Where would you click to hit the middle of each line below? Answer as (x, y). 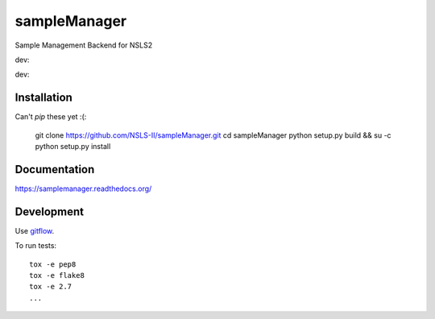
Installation (43, 98)
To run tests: (35, 246)
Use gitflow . (35, 230)
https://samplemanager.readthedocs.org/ (83, 188)
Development (50, 211)
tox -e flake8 (57, 275)
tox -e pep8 (53, 264)
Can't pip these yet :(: (51, 117)
